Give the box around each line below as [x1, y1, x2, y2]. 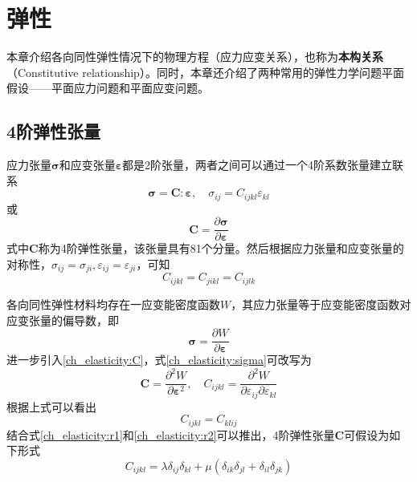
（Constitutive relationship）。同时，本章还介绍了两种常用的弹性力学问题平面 [6, 63, 404, 80]
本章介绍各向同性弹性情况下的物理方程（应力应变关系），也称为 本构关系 [6, 48, 383, 65]
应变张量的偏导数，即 [6, 311, 119, 328]
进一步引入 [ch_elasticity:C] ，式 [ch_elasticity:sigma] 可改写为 [6, 351, 312, 368]
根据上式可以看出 [6, 398, 96, 415]
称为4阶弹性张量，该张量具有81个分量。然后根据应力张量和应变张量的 [38, 240, 404, 257]
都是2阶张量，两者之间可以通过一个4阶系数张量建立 [122, 156, 393, 173]
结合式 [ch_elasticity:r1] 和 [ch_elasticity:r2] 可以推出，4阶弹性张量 [6, 426, 335, 443]
